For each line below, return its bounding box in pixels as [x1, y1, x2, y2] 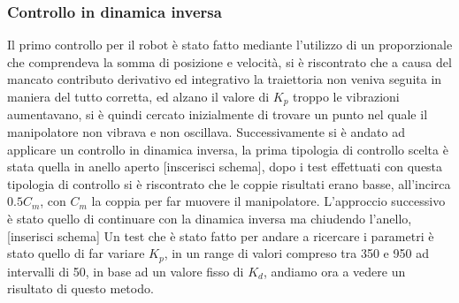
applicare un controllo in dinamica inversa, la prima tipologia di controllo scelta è [7, 140, 448, 158]
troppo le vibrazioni [293, 87, 400, 105]
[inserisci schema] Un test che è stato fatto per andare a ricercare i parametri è [7, 226, 434, 245]
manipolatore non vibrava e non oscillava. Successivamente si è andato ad [7, 123, 405, 141]
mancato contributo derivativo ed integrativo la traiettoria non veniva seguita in [7, 70, 442, 88]
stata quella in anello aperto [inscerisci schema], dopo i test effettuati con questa [7, 157, 443, 176]
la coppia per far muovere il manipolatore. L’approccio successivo [91, 192, 446, 210]
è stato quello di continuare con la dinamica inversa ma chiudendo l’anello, [7, 209, 412, 228]
